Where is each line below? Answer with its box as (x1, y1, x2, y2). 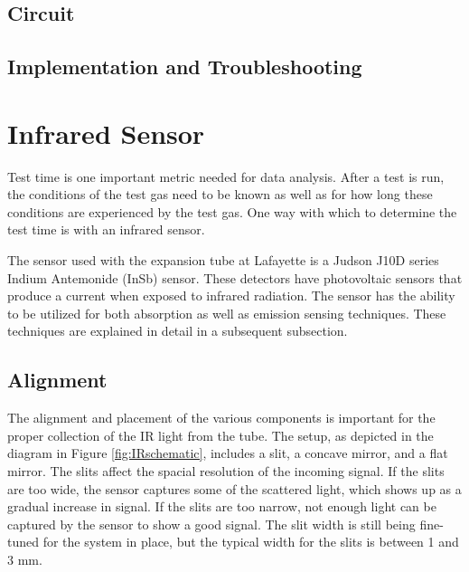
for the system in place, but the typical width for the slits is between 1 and (42, 532, 459, 551)
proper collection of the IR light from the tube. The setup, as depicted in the (7, 425, 434, 444)
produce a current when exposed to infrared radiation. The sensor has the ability (7, 286, 455, 305)
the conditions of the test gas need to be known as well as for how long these (7, 185, 433, 204)
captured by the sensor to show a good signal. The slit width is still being (7, 514, 416, 533)
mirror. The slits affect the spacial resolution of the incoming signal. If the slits (7, 462, 445, 481)
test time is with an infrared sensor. (7, 220, 205, 239)
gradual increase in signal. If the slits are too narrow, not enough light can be (7, 497, 436, 516)
